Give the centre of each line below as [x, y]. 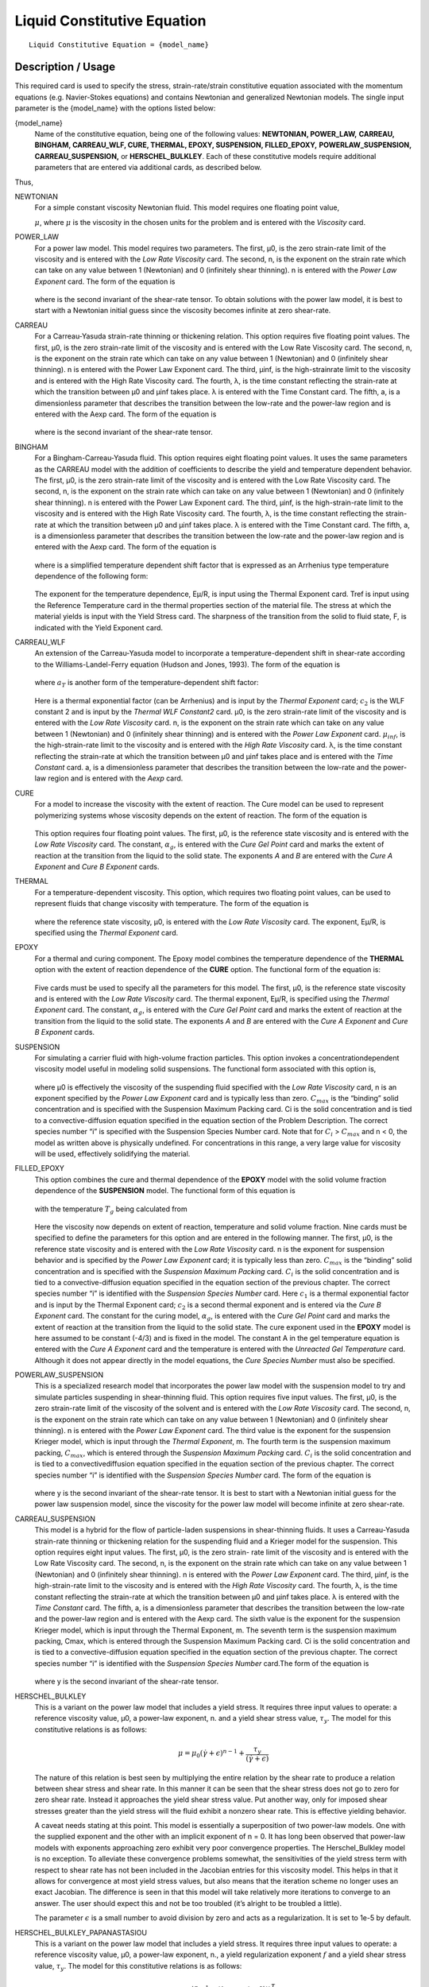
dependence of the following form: [91, 576]
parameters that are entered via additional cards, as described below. [148, 168]
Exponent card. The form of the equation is [105, 281]
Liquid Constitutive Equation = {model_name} [119, 45]
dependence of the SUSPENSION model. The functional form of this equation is [165, 1191]
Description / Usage [65, 67]
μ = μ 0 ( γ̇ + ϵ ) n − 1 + [211, 1753]
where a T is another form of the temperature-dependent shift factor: [147, 684]
